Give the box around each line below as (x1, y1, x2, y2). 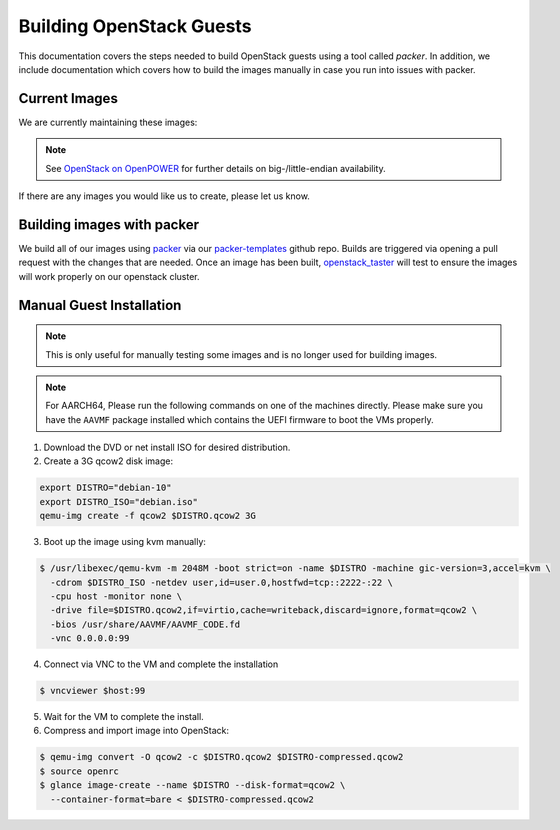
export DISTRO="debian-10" (39, 482, 172, 494)
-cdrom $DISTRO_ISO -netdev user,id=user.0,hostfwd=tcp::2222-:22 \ (50, 576, 394, 588)
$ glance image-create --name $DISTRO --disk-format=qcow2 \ (39, 780, 346, 791)
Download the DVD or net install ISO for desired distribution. (43, 441, 291, 454)
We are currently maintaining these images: (18, 116, 198, 128)
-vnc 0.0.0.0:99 (50, 633, 130, 644)
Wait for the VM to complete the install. (43, 711, 204, 723)
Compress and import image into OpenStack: (43, 725, 230, 737)
